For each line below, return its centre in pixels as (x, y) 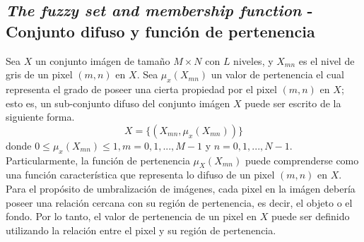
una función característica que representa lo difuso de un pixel (140, 175)
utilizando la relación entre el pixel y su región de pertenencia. (141, 230)
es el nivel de (327, 60)
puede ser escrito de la (293, 103)
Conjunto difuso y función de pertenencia (160, 31)
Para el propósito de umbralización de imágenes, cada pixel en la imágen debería (181, 188)
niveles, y (253, 60)
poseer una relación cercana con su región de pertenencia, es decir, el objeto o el (179, 202)
